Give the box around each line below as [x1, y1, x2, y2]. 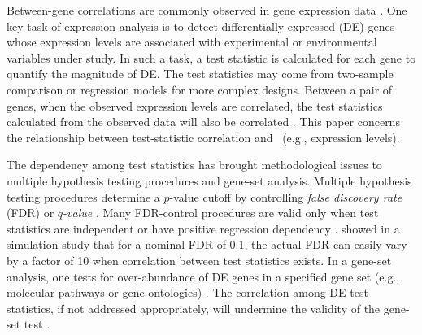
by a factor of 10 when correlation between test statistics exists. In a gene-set [7, 251, 392, 268]
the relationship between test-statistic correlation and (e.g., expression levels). [7, 128, 400, 146]
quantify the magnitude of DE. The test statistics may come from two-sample [7, 65, 394, 82]
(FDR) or [7, 204, 54, 221]
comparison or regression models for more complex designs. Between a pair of [7, 80, 393, 98]
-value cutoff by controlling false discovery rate [169, 188, 402, 205]
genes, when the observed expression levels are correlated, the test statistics [7, 97, 383, 114]
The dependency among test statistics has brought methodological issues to [7, 156, 382, 173]
